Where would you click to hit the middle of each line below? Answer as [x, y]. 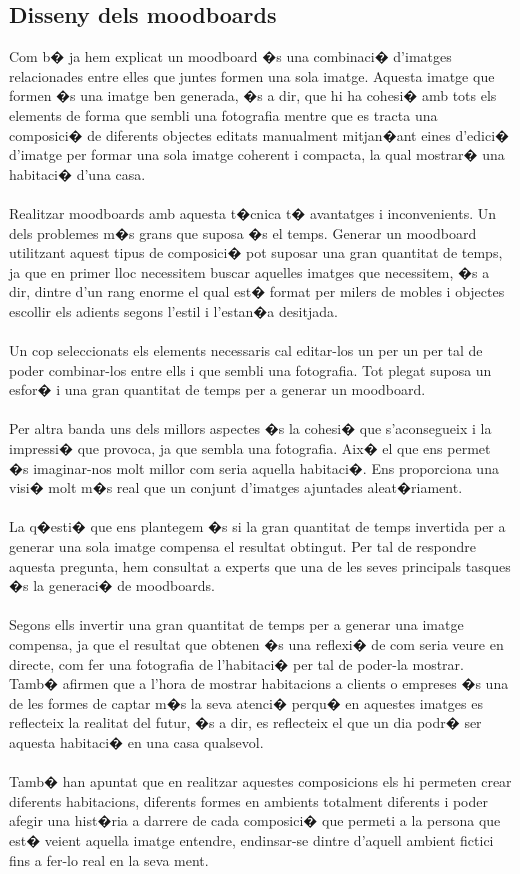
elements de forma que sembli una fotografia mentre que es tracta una [223, 114]
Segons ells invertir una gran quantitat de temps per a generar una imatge [236, 624]
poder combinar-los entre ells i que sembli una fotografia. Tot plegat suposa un [250, 369]
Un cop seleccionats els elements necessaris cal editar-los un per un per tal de [246, 350]
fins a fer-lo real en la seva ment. [109, 859]
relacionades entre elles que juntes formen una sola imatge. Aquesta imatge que [252, 75]
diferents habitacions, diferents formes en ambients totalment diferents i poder [248, 800]
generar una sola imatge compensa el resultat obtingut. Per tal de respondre [243, 546]
